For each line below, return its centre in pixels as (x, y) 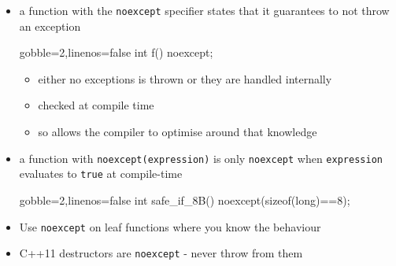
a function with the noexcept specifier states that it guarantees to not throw (204, 10)
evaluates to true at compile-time (101, 174)
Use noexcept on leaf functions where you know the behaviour (170, 226)
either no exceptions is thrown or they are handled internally (185, 78)
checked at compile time (96, 105)
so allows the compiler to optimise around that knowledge (178, 132)
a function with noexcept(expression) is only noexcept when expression (201, 158)
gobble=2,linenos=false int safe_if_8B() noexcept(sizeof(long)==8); (185, 199)
